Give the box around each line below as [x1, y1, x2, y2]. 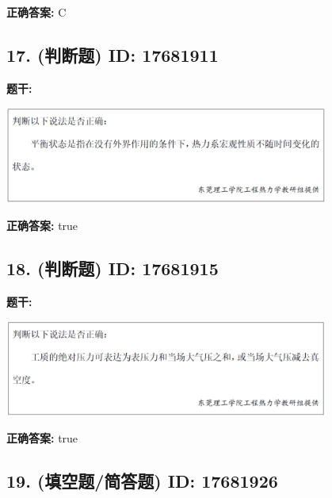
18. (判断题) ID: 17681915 [6, 255, 219, 280]
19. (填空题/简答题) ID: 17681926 [6, 469, 278, 493]
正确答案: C [6, 4, 67, 20]
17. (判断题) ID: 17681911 [6, 42, 219, 67]
